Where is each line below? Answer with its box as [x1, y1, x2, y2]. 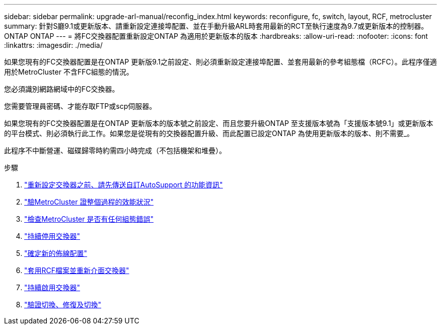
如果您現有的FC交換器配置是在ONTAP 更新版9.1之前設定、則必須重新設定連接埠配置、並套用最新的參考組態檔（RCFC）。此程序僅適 [4, 57, 437, 66]
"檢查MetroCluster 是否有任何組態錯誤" [24, 215, 154, 223]
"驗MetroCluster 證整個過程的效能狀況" [24, 198, 154, 206]
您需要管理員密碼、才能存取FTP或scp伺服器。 [4, 102, 157, 110]
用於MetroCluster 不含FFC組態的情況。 [4, 68, 133, 76]
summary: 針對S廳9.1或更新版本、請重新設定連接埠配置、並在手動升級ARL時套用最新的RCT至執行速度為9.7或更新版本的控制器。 [4, 22, 428, 30]
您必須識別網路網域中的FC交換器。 [4, 85, 119, 93]
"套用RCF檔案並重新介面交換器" [24, 266, 129, 275]
